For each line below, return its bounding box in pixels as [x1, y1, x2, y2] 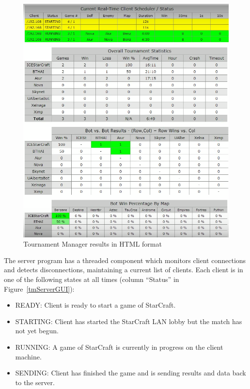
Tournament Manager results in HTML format [23, 239, 162, 249]
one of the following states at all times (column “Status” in [4, 274, 179, 284]
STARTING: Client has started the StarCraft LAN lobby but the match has [15, 316, 242, 326]
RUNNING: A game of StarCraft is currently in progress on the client [15, 342, 223, 352]
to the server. [15, 377, 55, 387]
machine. [15, 351, 42, 361]
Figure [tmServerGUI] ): [4, 283, 75, 294]
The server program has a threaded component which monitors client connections [4, 255, 246, 265]
